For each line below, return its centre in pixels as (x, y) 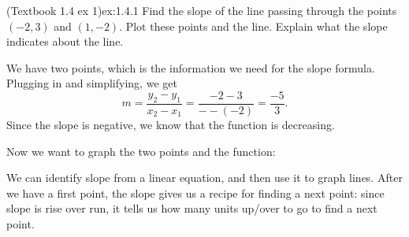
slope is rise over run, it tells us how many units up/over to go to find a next (192, 208)
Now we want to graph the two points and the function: (141, 151)
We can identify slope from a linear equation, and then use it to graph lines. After (204, 178)
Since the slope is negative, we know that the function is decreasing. (171, 125)
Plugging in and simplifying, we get (92, 83)
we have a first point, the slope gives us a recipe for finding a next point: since (195, 193)
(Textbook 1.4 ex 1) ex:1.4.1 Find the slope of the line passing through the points (202, 10)
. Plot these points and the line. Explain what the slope (253, 26)
